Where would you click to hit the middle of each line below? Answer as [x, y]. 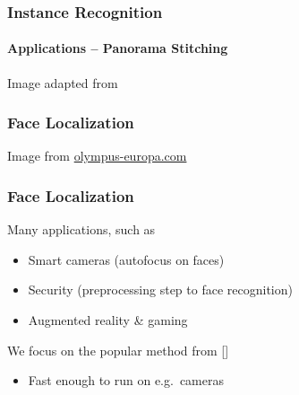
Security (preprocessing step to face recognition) [160, 290]
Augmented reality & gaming [108, 320]
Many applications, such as [81, 229]
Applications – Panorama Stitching [118, 48]
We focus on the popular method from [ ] [118, 350]
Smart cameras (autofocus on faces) [126, 259]
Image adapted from [63, 82]
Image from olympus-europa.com [97, 156]
